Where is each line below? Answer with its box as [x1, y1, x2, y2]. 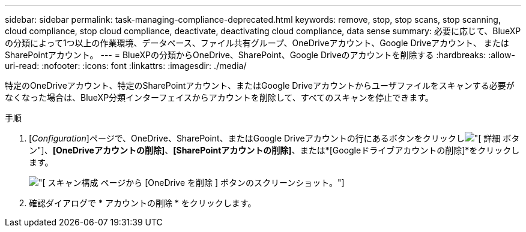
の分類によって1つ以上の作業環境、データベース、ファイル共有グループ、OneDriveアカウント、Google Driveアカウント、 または [5, 38, 509, 48]
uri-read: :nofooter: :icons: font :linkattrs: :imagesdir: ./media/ [5, 61, 247, 71]
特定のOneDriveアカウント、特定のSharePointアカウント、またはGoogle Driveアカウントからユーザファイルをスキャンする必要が [5, 80, 515, 91]
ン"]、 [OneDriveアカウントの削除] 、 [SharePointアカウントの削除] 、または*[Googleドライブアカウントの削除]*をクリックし [29, 145, 520, 155]
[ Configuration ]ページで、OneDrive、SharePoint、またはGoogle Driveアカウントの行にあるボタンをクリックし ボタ [29, 133, 520, 143]
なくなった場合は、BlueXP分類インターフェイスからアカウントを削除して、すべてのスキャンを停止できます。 [5, 92, 434, 103]
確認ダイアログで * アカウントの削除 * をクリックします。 [29, 198, 256, 208]
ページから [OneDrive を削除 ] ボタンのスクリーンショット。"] [100, 177, 345, 188]
